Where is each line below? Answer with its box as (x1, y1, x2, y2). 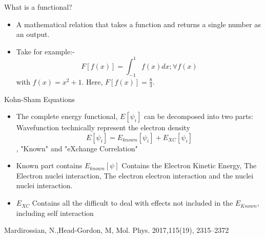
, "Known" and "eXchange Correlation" (16, 143, 138, 153)
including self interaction (16, 207, 94, 218)
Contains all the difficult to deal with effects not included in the (32, 197, 233, 208)
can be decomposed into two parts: (144, 111, 253, 122)
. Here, (81, 76, 103, 87)
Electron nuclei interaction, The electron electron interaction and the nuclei (16, 170, 254, 181)
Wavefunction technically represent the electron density (16, 122, 190, 133)
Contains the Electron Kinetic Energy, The (121, 160, 257, 171)
